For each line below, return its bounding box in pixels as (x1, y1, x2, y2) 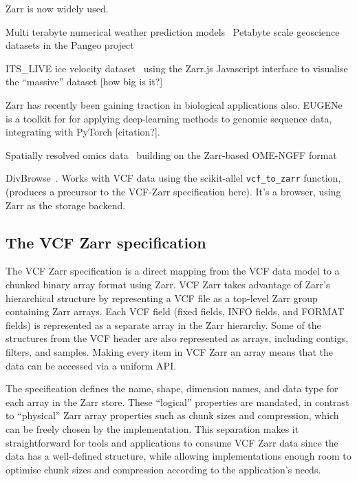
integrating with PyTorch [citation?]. (6, 125, 160, 139)
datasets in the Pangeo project (6, 38, 134, 52)
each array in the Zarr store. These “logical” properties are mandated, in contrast (6, 394, 349, 409)
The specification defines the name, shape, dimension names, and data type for (6, 381, 338, 396)
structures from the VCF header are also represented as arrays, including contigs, (6, 331, 349, 345)
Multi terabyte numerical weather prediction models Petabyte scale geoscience (6, 24, 340, 39)
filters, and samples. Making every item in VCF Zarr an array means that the (6, 344, 333, 359)
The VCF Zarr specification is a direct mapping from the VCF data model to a (6, 264, 340, 278)
